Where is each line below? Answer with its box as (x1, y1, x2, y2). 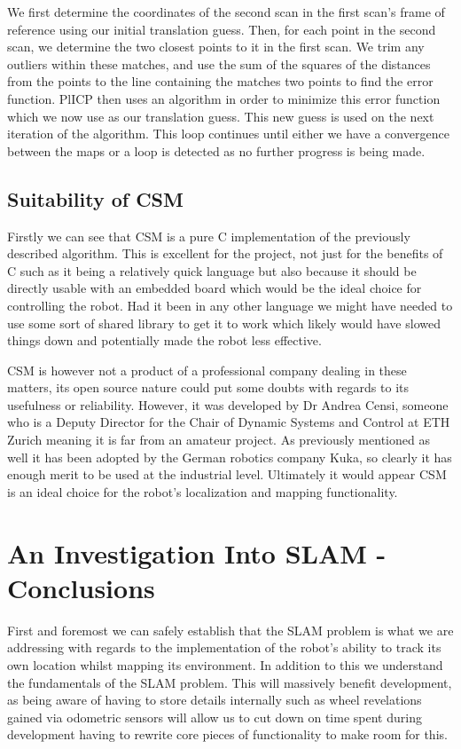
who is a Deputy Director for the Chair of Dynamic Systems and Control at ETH (7, 413, 450, 431)
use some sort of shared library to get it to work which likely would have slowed (7, 313, 441, 332)
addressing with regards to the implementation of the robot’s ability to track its (7, 638, 441, 657)
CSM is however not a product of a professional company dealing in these (7, 360, 407, 379)
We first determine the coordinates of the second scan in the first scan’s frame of (7, 3, 445, 20)
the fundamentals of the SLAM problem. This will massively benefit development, (7, 673, 452, 691)
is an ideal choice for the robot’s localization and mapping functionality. (7, 482, 398, 501)
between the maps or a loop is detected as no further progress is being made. (7, 141, 426, 160)
